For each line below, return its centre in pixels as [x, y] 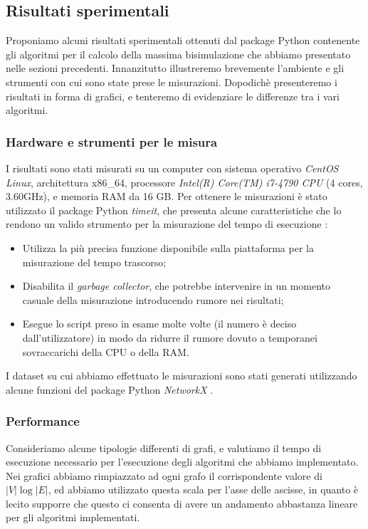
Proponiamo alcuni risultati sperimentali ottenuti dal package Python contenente [183, 40]
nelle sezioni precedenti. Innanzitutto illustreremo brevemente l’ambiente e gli [175, 68]
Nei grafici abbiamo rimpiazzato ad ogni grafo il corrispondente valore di [164, 475]
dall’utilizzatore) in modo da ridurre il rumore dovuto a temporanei [170, 337]
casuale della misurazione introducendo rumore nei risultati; [153, 299]
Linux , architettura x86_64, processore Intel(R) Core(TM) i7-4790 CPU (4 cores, [184, 182]
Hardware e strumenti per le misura [112, 141]
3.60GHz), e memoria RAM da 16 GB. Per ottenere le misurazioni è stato [167, 196]
